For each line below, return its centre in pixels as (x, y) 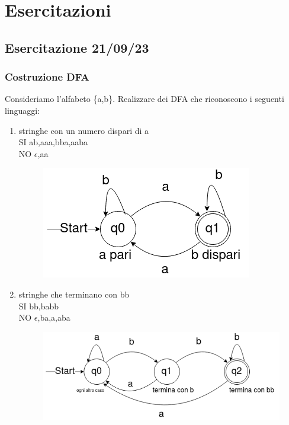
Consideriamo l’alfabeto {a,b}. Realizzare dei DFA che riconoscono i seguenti (144, 99)
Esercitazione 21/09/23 (77, 47)
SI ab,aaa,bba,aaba (53, 142)
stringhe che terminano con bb (74, 294)
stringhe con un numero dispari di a (84, 130)
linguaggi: (23, 110)
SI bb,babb (39, 306)
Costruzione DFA (47, 77)
